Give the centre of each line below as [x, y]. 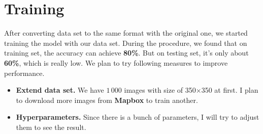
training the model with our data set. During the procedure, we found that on [126, 43]
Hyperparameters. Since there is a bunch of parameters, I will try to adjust [138, 117]
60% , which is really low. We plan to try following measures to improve [116, 62]
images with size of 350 [160, 90]
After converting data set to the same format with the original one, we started [126, 33]
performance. [24, 73]
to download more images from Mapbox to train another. [107, 100]
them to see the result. [51, 127]
